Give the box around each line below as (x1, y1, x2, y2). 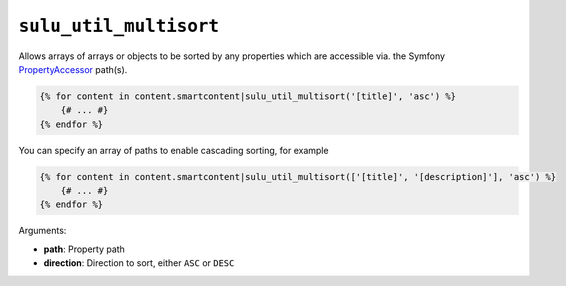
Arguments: (18, 225, 67, 237)
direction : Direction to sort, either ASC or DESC (43, 257, 235, 269)
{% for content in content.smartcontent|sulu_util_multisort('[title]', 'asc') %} (39, 90, 457, 102)
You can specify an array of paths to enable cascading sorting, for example (18, 144, 329, 156)
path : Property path (43, 243, 125, 255)
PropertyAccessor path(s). (18, 63, 128, 75)
